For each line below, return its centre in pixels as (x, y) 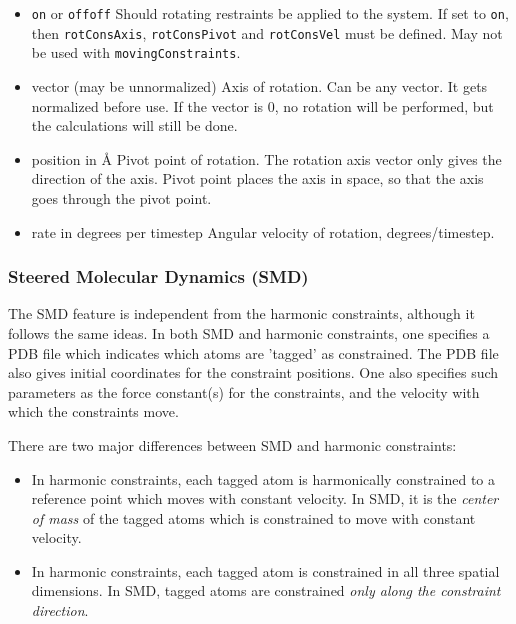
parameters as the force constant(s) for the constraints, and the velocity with (244, 391)
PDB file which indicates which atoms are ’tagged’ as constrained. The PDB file (253, 352)
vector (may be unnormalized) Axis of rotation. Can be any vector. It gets (259, 85)
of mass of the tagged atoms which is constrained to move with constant (253, 517)
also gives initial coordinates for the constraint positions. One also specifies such (253, 372)
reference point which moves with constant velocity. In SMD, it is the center (265, 498)
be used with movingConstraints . (136, 52)
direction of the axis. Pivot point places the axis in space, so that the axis (257, 178)
